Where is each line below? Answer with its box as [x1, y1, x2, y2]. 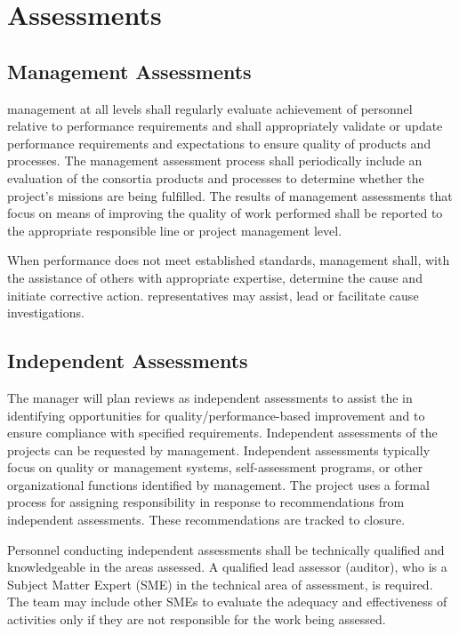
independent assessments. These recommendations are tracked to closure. [7, 510, 406, 529]
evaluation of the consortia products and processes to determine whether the [7, 168, 424, 187]
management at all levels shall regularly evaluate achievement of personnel [7, 99, 413, 117]
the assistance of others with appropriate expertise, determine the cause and [7, 268, 423, 286]
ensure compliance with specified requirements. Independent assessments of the [7, 423, 438, 442]
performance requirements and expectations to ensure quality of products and [7, 133, 431, 152]
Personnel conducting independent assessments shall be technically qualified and [7, 540, 445, 558]
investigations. [7, 303, 85, 322]
